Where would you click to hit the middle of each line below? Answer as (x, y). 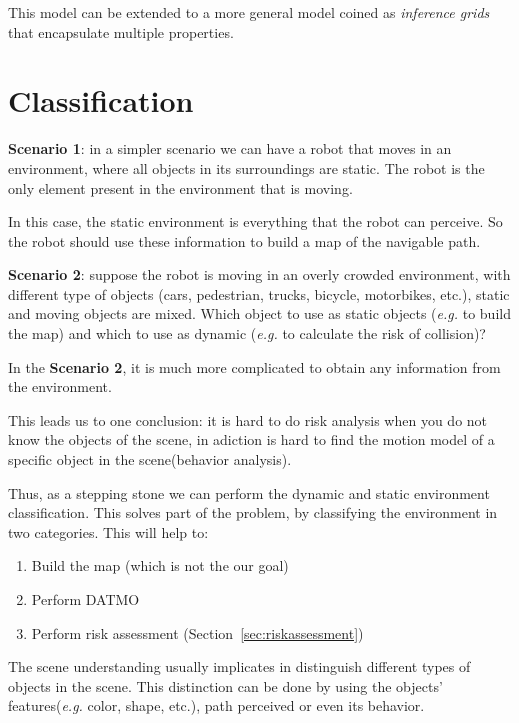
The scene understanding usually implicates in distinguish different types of (239, 666)
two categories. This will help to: (108, 531)
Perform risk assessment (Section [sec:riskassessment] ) (197, 632)
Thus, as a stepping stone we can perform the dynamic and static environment (249, 492)
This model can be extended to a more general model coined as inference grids (249, 12)
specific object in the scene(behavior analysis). (150, 459)
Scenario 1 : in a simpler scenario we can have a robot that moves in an (230, 148)
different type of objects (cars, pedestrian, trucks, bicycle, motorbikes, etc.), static (259, 293)
